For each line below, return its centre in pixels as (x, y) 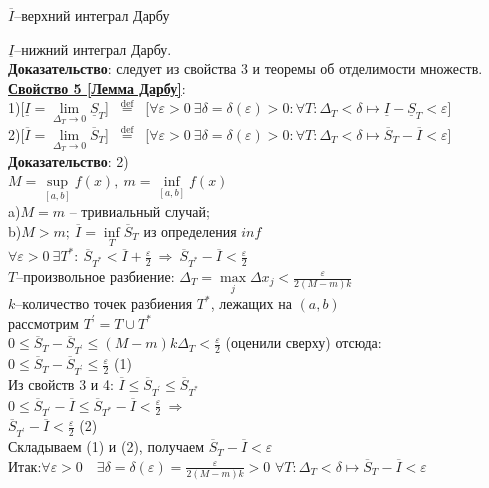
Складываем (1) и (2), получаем (106, 446)
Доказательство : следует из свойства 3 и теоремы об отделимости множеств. (245, 68)
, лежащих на (251, 303)
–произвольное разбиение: (95, 276)
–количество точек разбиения (104, 303)
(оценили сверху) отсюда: (303, 342)
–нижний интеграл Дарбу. (93, 48)
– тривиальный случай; (139, 211)
